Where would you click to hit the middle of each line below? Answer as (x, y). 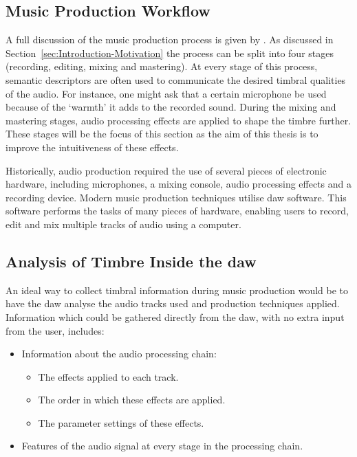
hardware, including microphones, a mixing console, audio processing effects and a (178, 184)
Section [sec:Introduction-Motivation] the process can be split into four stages (170, 53)
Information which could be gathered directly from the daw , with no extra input (175, 316)
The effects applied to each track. (108, 376)
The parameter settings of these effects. (121, 422)
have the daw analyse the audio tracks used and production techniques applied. (173, 303)
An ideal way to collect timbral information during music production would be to (177, 290)
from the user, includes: (55, 330)
